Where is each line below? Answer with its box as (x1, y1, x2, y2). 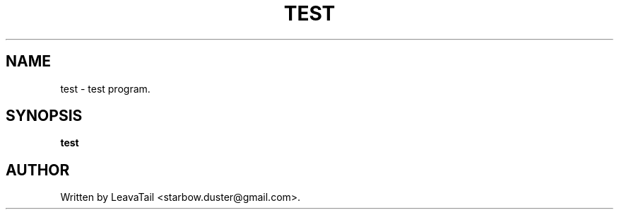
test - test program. (60, 82, 151, 95)
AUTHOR (6, 161, 70, 179)
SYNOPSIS (6, 107, 83, 125)
